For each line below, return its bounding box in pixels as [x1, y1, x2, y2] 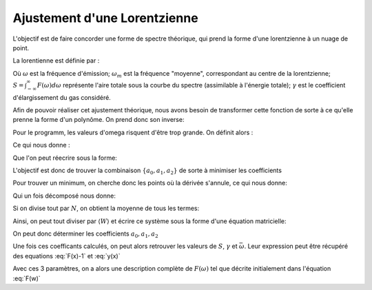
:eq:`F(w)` [12, 274, 41, 282]
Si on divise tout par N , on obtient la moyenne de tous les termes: [12, 204, 200, 213]
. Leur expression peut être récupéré [244, 242, 348, 251]
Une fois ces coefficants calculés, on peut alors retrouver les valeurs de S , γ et [12, 242, 238, 251]
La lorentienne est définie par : [12, 56, 100, 65]
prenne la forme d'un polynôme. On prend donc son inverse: [12, 116, 185, 124]
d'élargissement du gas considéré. [12, 93, 112, 101]
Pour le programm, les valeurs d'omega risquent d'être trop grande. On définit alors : [12, 128, 254, 136]
